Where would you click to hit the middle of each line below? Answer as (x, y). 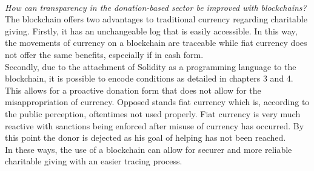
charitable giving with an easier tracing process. (94, 161)
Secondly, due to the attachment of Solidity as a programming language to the (151, 66)
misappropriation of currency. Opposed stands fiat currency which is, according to (157, 102)
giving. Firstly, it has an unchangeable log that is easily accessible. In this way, (151, 31)
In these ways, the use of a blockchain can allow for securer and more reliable (149, 149)
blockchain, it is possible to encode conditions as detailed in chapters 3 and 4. (149, 78)
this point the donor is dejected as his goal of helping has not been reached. (145, 137)
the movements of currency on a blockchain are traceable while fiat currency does (156, 43)
